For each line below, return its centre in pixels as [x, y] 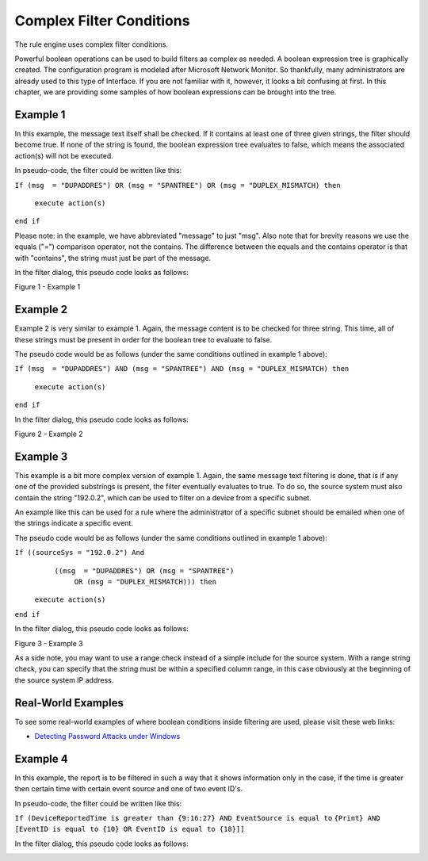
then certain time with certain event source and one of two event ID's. [129, 789]
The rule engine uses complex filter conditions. [92, 44]
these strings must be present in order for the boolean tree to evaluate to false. [143, 339]
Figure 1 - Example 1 [48, 287]
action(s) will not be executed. [64, 155]
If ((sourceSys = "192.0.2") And [80, 553]
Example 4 [41, 758]
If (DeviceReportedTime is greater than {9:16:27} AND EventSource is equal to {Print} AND [197, 818]
